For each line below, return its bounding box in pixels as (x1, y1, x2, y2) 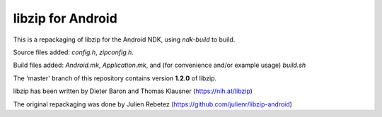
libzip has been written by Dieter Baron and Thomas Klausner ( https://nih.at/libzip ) (13, 87, 253, 95)
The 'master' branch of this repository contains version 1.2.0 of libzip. (13, 74, 217, 82)
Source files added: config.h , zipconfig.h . (13, 48, 134, 56)
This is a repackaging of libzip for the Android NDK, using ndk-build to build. (13, 35, 236, 44)
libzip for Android (13, 11, 118, 26)
